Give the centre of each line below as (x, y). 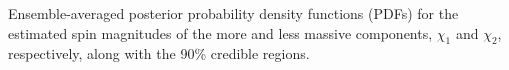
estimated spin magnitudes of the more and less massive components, (220, 32)
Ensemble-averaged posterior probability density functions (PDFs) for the (233, 13)
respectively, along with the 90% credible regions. (159, 53)
